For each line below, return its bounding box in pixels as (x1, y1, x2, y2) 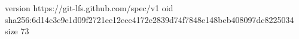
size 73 (5, 25, 29, 37)
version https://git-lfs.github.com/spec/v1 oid (5, 2, 173, 14)
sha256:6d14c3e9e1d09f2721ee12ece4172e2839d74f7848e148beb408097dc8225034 (5, 13, 294, 25)
